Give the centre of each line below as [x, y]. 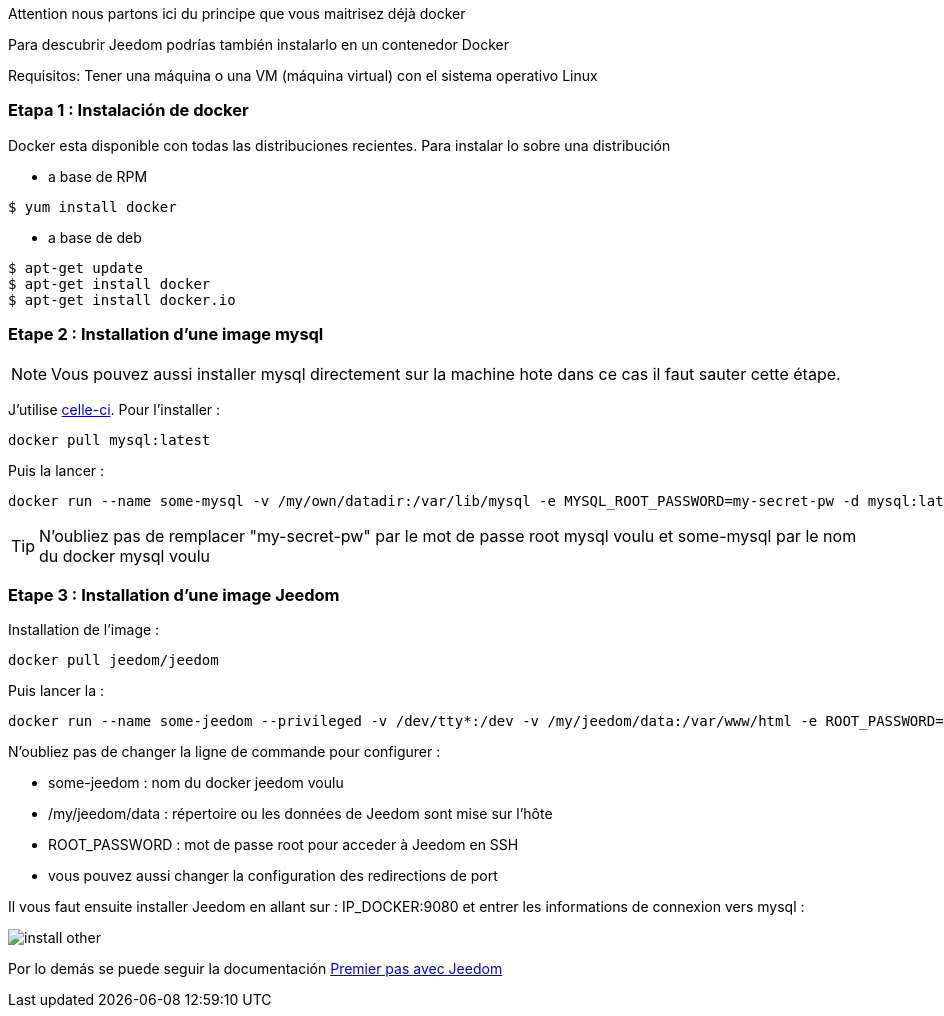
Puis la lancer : [56, 470]
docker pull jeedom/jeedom [113, 660]
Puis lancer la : [56, 691]
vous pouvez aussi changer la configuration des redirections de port [273, 876]
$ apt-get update [75, 267]
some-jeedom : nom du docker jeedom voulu [196, 783]
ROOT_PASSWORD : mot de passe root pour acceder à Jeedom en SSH [283, 845]
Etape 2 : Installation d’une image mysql [166, 334]
